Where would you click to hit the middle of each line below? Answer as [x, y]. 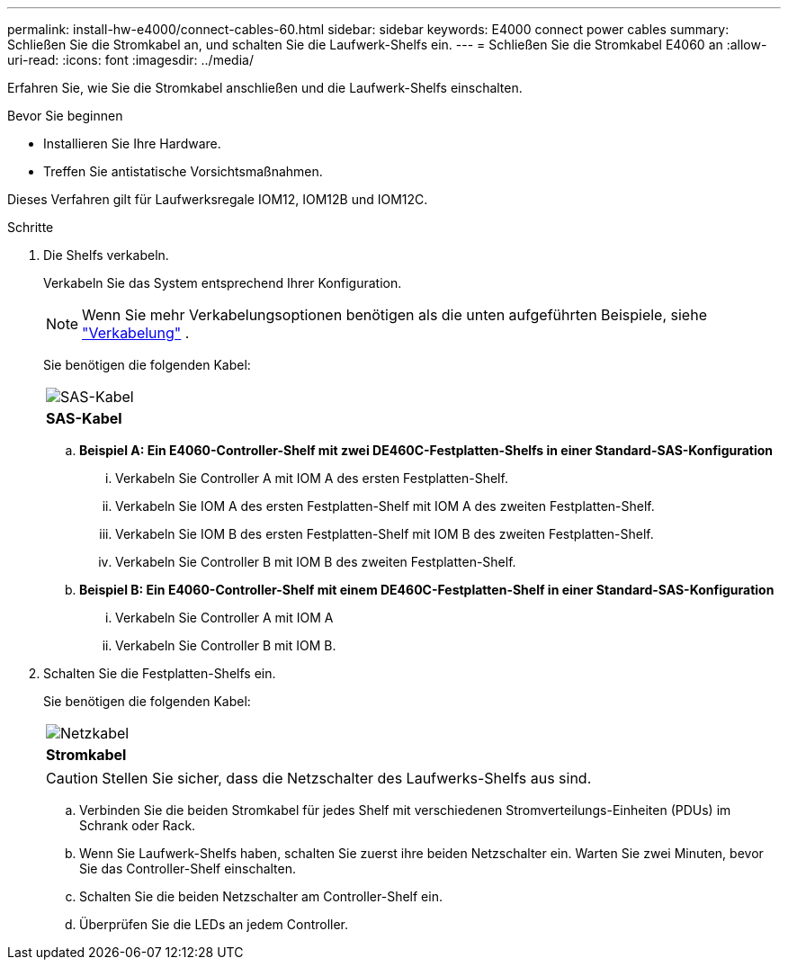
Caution [72, 778]
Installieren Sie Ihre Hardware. [132, 143]
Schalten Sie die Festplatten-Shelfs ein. [160, 673]
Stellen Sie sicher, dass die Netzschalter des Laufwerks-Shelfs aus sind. [347, 778]
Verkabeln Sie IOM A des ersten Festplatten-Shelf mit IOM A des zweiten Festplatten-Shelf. [385, 506]
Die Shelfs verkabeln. [106, 255]
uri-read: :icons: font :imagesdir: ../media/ [130, 60]
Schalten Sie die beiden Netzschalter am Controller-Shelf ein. [261, 896]
